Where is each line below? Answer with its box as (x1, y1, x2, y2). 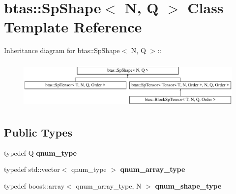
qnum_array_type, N (76, 180, 142, 191)
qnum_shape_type (155, 180, 222, 191)
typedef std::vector (4, 164, 60, 174)
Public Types (4, 124, 73, 139)
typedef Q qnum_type (4, 147, 77, 158)
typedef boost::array (4, 180, 65, 191)
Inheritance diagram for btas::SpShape (4, 45, 120, 55)
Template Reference (4, 17, 142, 37)
